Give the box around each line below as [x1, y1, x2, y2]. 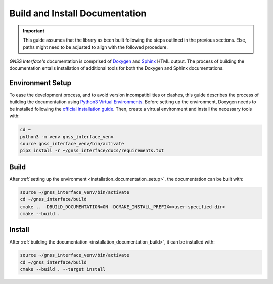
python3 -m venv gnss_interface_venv [20, 134, 114, 139]
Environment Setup [9, 78, 72, 87]
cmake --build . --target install [20, 266, 106, 272]
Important [23, 28, 45, 34]
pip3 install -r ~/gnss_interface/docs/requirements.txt [20, 148, 164, 154]
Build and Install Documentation [9, 8, 147, 19]
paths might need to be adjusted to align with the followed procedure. [23, 44, 168, 50]
